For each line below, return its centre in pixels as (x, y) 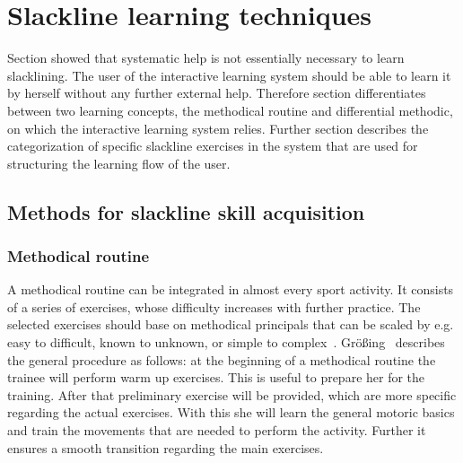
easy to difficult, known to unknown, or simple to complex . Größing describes (226, 342)
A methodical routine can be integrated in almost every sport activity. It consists (231, 289)
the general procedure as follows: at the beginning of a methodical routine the (222, 359)
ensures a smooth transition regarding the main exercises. (166, 447)
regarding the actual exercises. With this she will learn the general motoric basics (231, 412)
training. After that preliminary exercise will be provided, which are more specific (232, 394)
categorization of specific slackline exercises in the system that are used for (213, 146)
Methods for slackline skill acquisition (186, 211)
